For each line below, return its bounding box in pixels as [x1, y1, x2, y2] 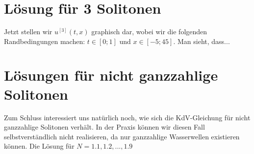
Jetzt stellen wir [4, 26, 52, 37]
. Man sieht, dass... [173, 36, 230, 46]
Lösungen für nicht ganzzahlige [4, 65, 218, 85]
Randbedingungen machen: [4, 36, 85, 46]
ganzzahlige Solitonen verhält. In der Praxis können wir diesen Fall [4, 122, 205, 132]
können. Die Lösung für [4, 141, 75, 151]
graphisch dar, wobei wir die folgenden [91, 26, 207, 37]
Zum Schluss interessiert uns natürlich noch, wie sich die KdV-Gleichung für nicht [4, 112, 251, 122]
